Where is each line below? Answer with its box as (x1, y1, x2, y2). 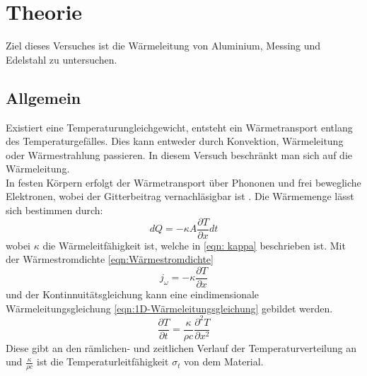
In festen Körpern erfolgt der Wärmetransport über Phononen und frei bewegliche (6, 175, 361, 189)
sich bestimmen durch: (6, 203, 103, 218)
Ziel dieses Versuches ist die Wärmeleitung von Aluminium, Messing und (6, 38, 321, 53)
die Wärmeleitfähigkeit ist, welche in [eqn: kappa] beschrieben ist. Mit (42, 237, 346, 252)
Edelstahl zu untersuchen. (6, 52, 117, 66)
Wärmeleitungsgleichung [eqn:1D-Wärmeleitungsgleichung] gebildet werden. (6, 300, 333, 315)
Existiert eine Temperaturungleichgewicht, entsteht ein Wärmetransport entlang (6, 119, 353, 134)
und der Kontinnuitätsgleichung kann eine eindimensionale (6, 286, 260, 301)
